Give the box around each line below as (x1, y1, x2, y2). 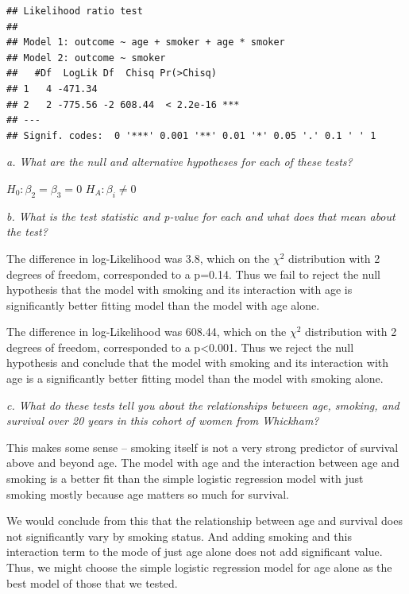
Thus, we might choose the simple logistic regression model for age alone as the (6, 559, 392, 576)
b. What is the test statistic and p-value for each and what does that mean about (6, 207, 395, 224)
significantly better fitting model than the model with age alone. (6, 296, 320, 313)
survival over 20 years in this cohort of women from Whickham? (6, 412, 319, 429)
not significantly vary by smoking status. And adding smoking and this (6, 527, 352, 544)
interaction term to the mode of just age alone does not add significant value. (6, 543, 383, 560)
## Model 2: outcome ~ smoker (6, 52, 166, 64)
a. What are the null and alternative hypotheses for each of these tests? (6, 153, 353, 170)
